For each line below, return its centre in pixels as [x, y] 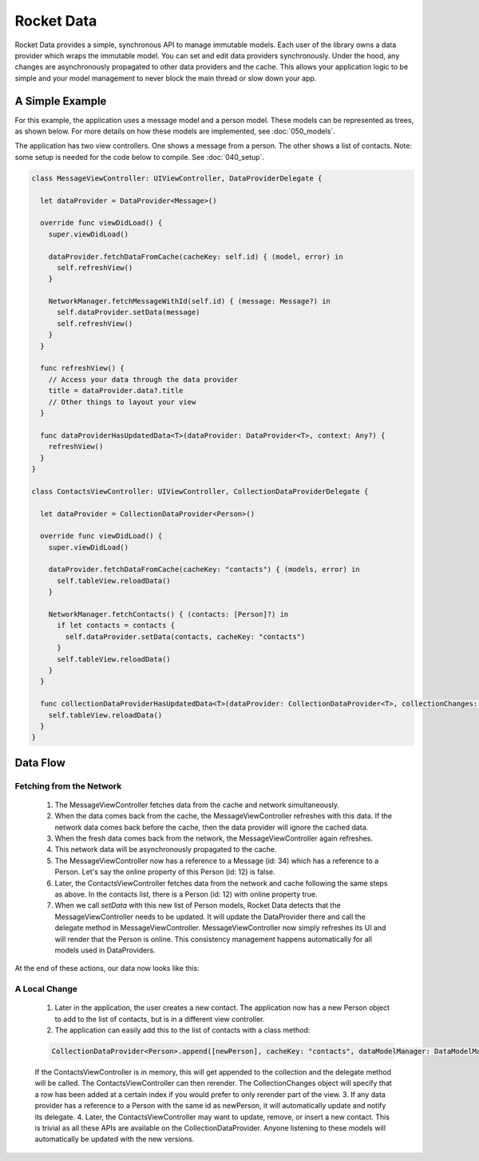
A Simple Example [61, 101]
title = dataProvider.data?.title [116, 391]
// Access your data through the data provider [143, 379]
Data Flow [40, 763]
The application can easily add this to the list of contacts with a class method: [182, 1030]
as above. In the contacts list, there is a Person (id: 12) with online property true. [186, 894]
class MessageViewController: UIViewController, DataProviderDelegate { [177, 178]
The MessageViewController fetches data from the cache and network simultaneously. [197, 805]
